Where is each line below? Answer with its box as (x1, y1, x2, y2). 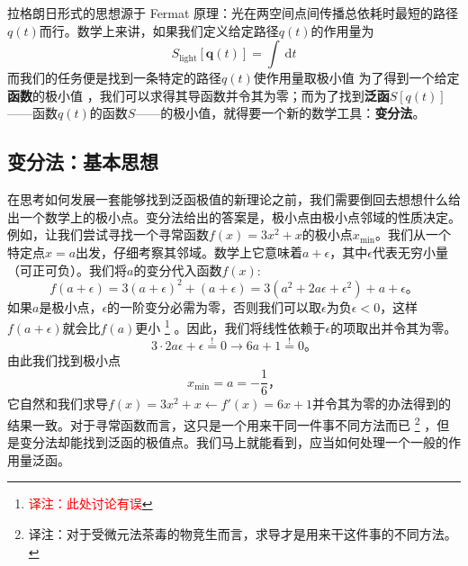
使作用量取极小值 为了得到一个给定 (253, 68, 460, 87)
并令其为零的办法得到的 (312, 394, 452, 413)
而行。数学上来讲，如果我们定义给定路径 (39, 21, 279, 40)
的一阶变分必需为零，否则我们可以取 (107, 297, 322, 316)
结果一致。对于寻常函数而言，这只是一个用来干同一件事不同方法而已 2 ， (7, 412, 437, 434)
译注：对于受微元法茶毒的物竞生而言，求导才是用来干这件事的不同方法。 (28, 524, 457, 543)
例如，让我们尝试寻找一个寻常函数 (7, 225, 209, 244)
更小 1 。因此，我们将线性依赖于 (135, 316, 326, 337)
